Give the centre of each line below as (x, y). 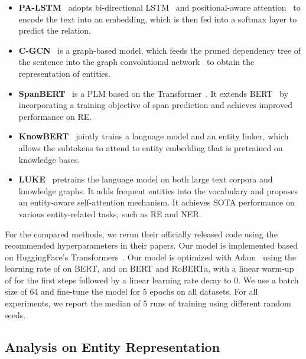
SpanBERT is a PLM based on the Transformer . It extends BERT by (153, 93)
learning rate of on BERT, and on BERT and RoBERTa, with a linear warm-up (149, 268)
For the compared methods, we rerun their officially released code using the (141, 234)
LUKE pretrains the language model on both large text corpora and (146, 179)
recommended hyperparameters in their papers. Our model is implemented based (152, 245)
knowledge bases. (49, 159)
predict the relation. (55, 30)
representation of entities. (65, 73)
